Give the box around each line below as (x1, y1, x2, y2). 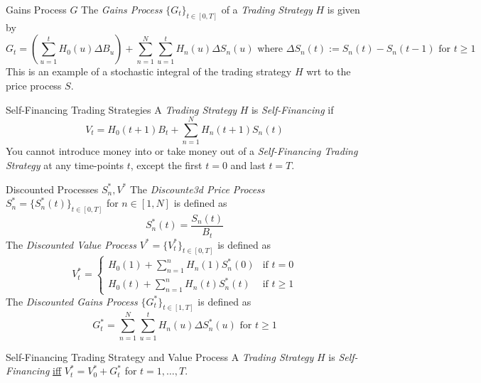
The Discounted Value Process (6, 237, 136, 252)
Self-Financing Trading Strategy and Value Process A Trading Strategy (6, 349, 314, 364)
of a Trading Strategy (221, 2, 313, 16)
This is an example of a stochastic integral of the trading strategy (6, 64, 292, 79)
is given (327, 2, 360, 16)
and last (230, 157, 266, 172)
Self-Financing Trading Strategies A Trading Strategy (6, 102, 237, 117)
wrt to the (306, 64, 351, 79)
